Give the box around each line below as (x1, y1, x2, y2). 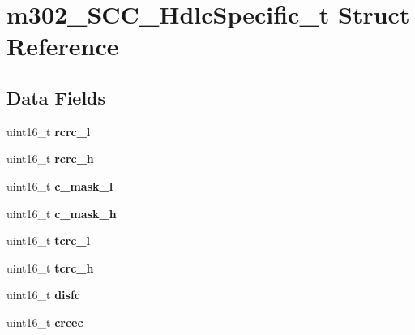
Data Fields (6, 84, 106, 110)
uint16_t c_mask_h (6, 204, 117, 221)
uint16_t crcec (6, 313, 83, 330)
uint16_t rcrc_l (6, 122, 91, 140)
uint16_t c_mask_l (6, 177, 113, 194)
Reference (6, 29, 119, 62)
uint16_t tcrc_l (6, 232, 90, 249)
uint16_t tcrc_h (6, 259, 94, 276)
